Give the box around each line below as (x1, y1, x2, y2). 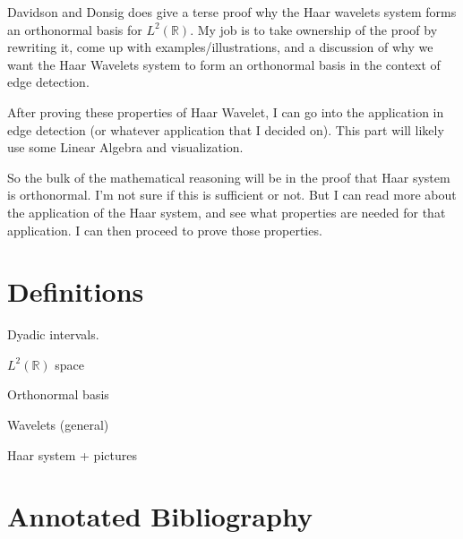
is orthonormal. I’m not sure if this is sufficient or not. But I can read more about (7, 185, 457, 204)
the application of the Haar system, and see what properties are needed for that (7, 202, 446, 221)
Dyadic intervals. (7, 325, 99, 344)
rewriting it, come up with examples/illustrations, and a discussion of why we (7, 38, 433, 56)
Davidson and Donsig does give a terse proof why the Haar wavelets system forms (7, 3, 457, 21)
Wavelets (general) (7, 415, 109, 434)
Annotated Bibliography (7, 498, 313, 535)
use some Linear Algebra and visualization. (7, 138, 244, 157)
